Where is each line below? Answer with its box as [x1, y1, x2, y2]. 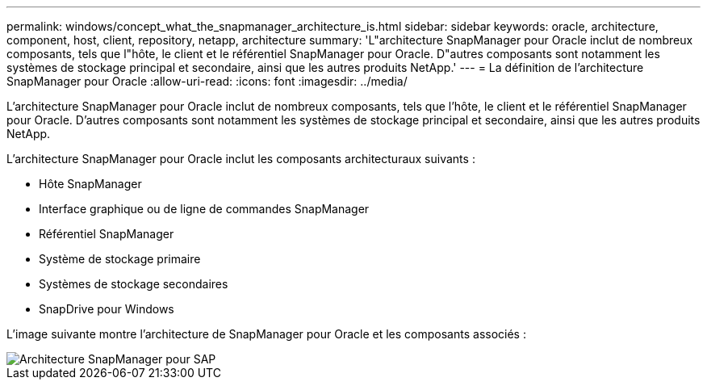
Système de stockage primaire [39, 252, 201, 266]
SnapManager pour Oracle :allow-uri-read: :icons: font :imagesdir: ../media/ [6, 74, 408, 88]
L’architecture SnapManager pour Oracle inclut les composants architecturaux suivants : [6, 152, 475, 166]
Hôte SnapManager [39, 177, 142, 191]
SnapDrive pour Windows [39, 302, 174, 316]
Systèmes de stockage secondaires [39, 277, 228, 291]
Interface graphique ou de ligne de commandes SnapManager [39, 202, 370, 216]
